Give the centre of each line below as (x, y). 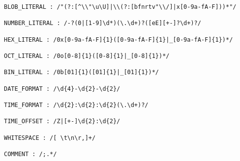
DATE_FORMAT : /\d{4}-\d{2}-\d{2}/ (62, 89)
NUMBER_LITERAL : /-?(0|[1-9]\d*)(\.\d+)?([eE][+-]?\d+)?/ (103, 23)
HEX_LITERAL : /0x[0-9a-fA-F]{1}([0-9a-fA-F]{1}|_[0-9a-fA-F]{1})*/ (119, 40)
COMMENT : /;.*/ (30, 154)
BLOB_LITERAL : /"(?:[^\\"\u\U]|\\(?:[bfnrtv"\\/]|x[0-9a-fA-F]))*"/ (120, 7)
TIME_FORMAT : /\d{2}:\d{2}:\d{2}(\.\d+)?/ (76, 105)
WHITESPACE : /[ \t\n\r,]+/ (50, 138)
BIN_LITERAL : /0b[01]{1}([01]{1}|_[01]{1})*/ (81, 72)
